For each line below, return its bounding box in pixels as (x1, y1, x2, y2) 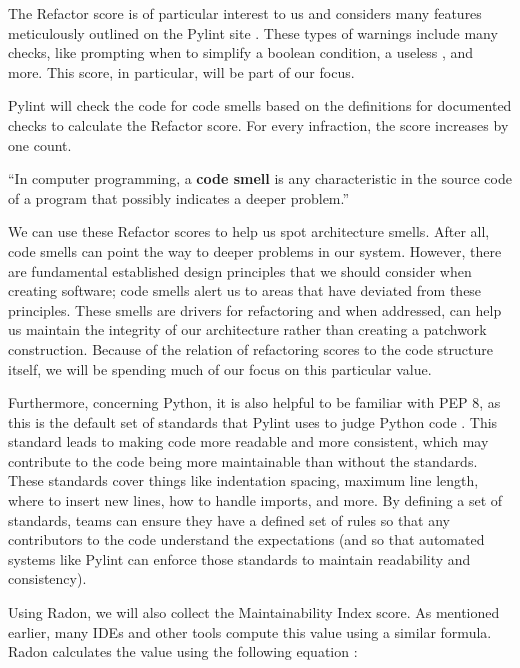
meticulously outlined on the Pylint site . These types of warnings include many (8, 22, 498, 43)
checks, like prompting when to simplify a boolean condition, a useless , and (8, 42, 474, 63)
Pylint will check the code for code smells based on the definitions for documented (8, 95, 512, 116)
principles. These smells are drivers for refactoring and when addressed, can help (8, 299, 502, 320)
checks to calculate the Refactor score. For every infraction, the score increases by (8, 114, 509, 135)
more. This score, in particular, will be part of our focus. (8, 61, 355, 82)
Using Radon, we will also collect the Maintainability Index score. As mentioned (8, 602, 500, 623)
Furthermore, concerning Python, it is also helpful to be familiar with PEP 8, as (8, 392, 501, 413)
